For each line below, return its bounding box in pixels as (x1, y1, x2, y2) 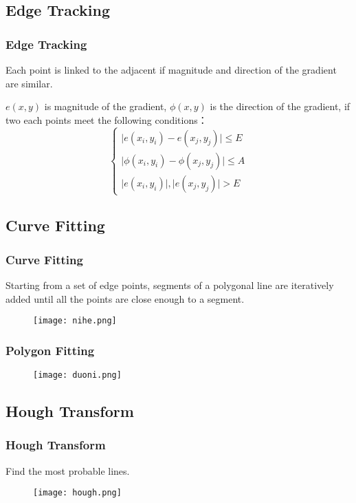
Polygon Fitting (5, 341, 95, 358)
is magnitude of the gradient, (44, 99, 167, 114)
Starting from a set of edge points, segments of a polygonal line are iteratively (5, 277, 334, 292)
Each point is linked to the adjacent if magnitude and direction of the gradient (5, 63, 337, 76)
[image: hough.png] (33, 488, 122, 498)
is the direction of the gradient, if (210, 99, 351, 114)
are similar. (5, 76, 53, 90)
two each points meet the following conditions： (5, 112, 208, 127)
